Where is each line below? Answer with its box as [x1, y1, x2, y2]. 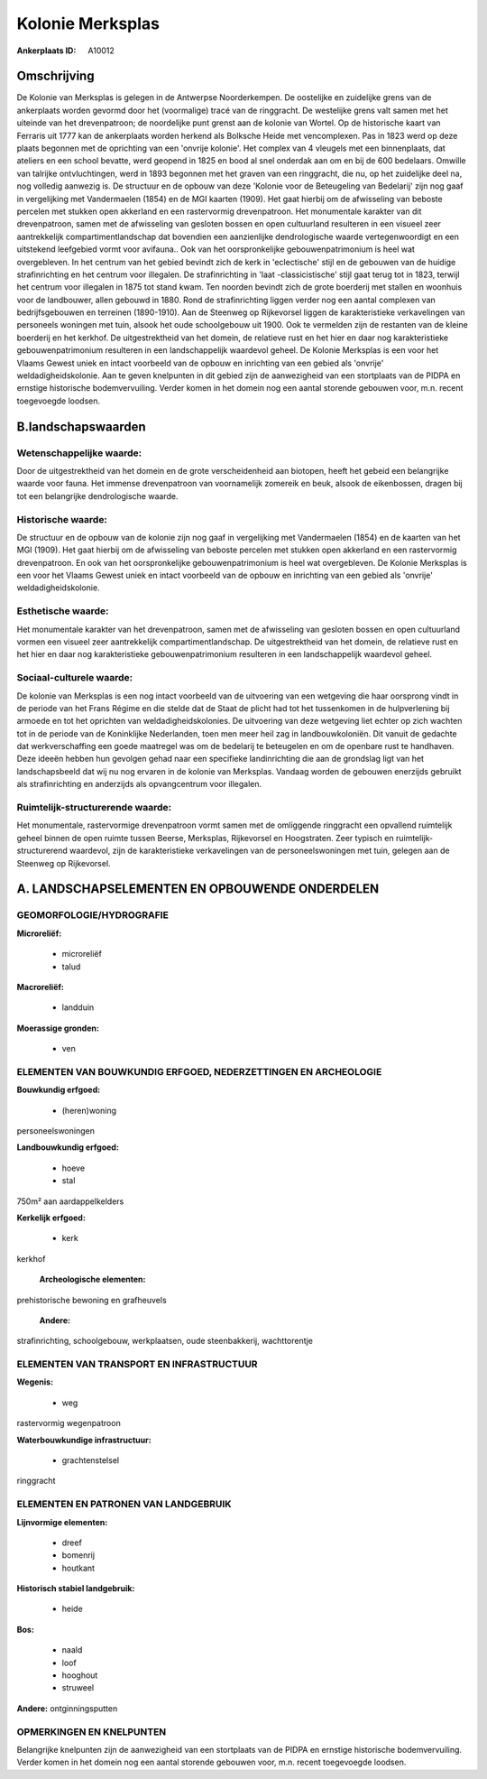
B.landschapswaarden [16, 419, 146, 434]
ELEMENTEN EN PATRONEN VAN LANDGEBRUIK [16, 1498, 232, 1511]
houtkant [61, 1562, 95, 1573]
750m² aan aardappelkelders [16, 1196, 124, 1207]
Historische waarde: [16, 513, 108, 525]
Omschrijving [16, 69, 95, 84]
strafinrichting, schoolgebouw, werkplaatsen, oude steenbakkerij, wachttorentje [16, 1336, 313, 1347]
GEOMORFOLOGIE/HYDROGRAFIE [16, 909, 169, 922]
